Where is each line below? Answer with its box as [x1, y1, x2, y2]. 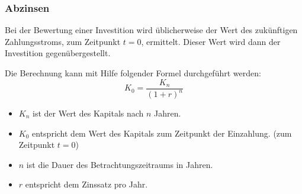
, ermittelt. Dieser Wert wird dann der [141, 35, 281, 47]
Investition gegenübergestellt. [5, 47, 111, 59]
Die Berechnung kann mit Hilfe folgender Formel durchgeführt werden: [5, 67, 261, 79]
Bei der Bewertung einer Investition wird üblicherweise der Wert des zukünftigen [5, 24, 298, 36]
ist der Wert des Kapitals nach [33, 107, 144, 119]
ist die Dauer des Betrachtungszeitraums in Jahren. [26, 158, 213, 170]
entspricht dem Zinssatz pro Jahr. [25, 178, 148, 190]
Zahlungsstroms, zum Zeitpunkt [5, 35, 121, 47]
